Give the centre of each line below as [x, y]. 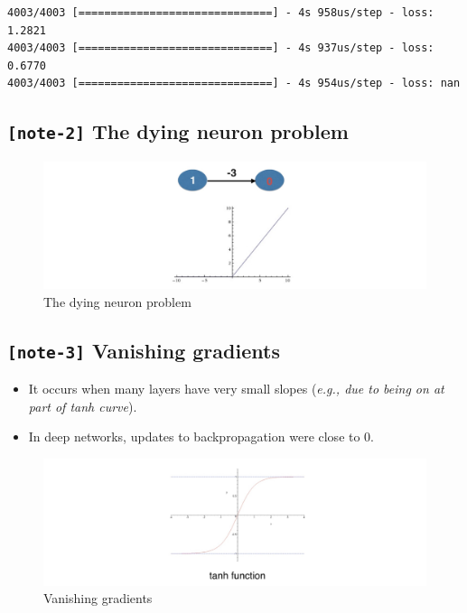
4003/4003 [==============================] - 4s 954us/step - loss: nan [234, 84]
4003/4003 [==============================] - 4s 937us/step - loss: [221, 48]
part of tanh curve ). [83, 406]
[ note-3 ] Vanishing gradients [144, 350]
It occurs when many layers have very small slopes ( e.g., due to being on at [236, 388]
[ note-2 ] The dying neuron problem [178, 131]
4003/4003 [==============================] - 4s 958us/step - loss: [221, 13]
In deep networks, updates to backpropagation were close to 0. [201, 437]
